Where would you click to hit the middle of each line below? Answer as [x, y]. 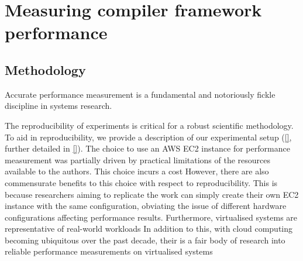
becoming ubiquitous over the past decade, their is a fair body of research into [145, 240]
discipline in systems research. [58, 106]
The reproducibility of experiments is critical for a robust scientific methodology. [149, 125]
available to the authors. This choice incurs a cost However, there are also [137, 171]
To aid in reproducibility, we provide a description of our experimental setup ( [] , [148, 137]
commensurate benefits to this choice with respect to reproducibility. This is [141, 182]
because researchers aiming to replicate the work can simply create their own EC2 [152, 194]
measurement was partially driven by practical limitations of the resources [138, 159]
